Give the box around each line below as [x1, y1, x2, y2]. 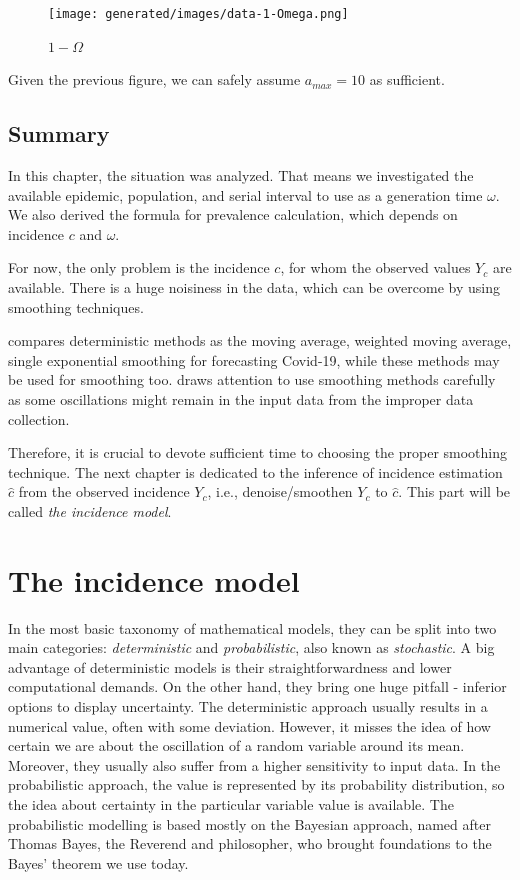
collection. [8, 408, 70, 429]
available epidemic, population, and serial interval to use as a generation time [8, 184, 483, 205]
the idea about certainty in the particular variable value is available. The [8, 794, 454, 815]
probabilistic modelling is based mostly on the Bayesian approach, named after [8, 813, 491, 834]
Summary [8, 118, 110, 149]
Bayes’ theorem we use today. [8, 852, 189, 873]
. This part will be [398, 481, 511, 502]
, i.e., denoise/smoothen [207, 481, 353, 502]
